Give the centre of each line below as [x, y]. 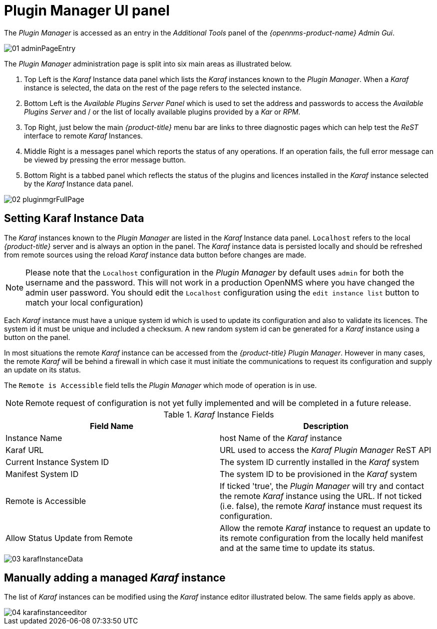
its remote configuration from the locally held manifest [322, 538]
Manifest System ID [42, 474]
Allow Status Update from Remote [69, 538]
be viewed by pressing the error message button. [105, 159]
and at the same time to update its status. [297, 548]
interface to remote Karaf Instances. [83, 135]
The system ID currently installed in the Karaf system [319, 462]
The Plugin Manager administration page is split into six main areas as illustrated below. [148, 63]
